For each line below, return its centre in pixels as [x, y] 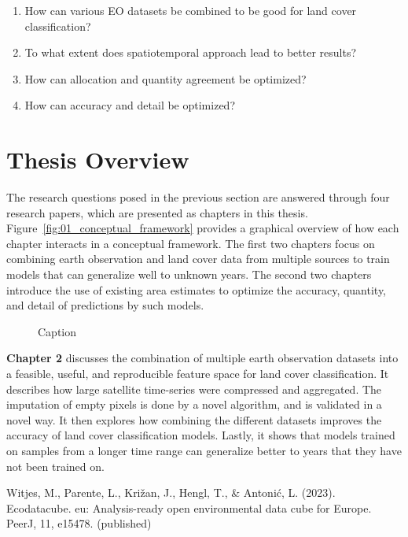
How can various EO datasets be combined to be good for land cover [191, 10]
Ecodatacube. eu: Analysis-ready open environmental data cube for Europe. [189, 507]
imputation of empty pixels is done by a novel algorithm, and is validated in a [194, 404]
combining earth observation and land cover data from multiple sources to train [198, 259]
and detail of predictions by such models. [105, 305]
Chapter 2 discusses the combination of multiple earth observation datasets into [202, 358]
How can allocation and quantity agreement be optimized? [165, 78]
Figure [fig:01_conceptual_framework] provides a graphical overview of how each [203, 228]
